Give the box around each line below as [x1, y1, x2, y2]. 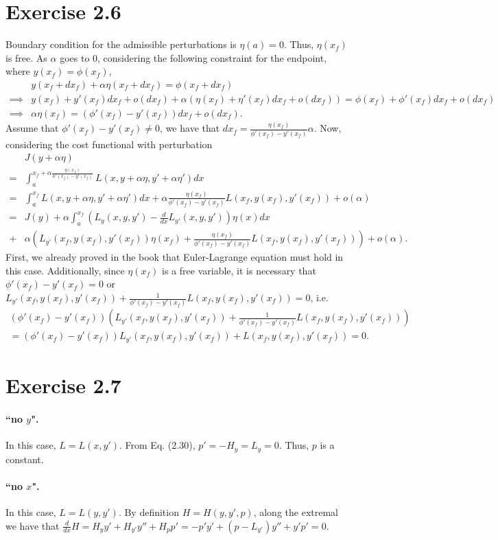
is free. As [5, 50, 47, 64]
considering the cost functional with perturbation [5, 137, 213, 151]
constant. [5, 451, 44, 466]
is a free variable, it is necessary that [162, 263, 316, 277]
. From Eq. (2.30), [119, 438, 195, 452]
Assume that [5, 121, 59, 135]
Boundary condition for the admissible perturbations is [5, 37, 237, 51]
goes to [60, 50, 90, 64]
